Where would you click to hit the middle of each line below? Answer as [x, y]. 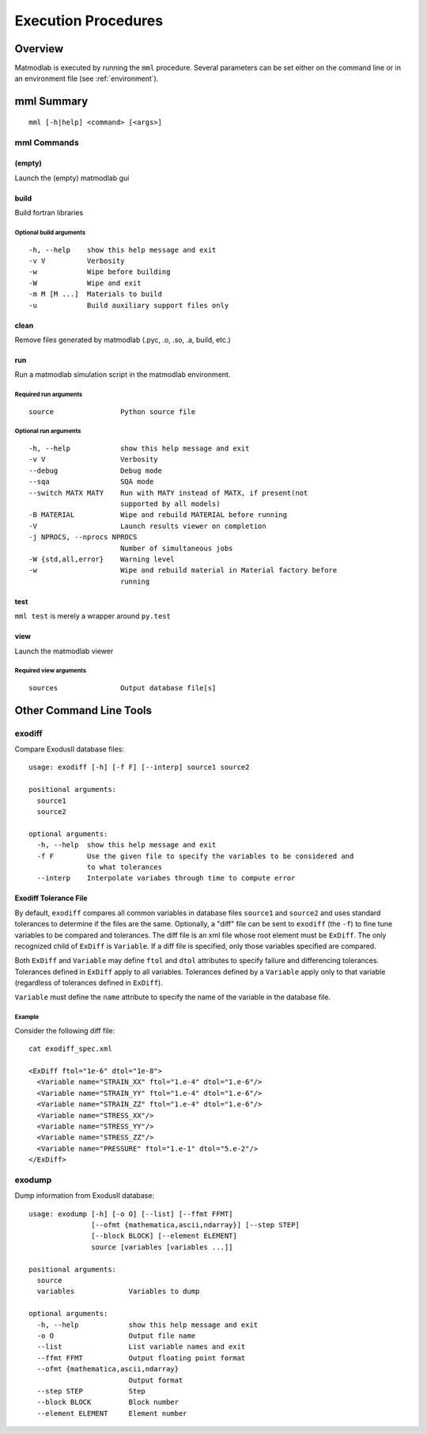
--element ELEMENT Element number [112, 1413]
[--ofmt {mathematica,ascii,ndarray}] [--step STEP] [195, 1225]
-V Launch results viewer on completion [147, 526]
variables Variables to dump [118, 1291]
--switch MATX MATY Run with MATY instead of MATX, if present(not [168, 493]
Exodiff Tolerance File [51, 898]
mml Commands [47, 143]
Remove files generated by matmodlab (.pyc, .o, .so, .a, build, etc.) [123, 340]
